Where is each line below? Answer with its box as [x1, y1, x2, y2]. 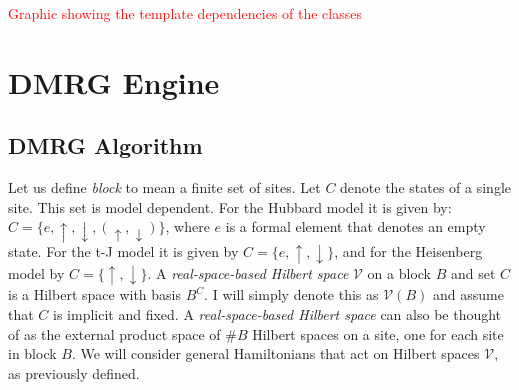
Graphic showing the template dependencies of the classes [8, 3, 362, 23]
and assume [432, 284, 504, 305]
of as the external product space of [8, 323, 221, 344]
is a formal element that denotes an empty [225, 216, 486, 237]
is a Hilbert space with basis [8, 284, 181, 305]
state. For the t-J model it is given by [8, 241, 239, 262]
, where [165, 216, 210, 237]
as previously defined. [8, 362, 140, 383]
